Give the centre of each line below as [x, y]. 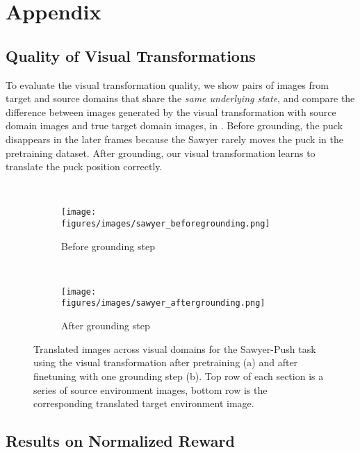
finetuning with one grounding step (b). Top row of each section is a [179, 376]
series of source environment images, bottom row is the [150, 389]
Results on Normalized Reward [120, 441]
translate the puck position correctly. [84, 166]
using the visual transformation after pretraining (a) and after [166, 362]
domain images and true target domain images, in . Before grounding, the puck [174, 125]
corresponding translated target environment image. [144, 403]
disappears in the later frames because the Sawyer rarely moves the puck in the [174, 139]
